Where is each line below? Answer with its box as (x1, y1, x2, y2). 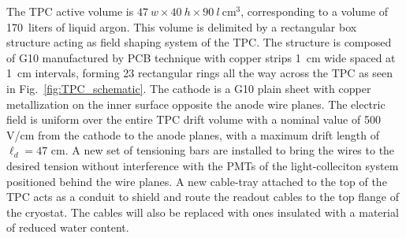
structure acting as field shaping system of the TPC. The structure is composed (6, 34, 392, 50)
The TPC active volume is (6, 3, 134, 19)
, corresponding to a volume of (240, 3, 389, 19)
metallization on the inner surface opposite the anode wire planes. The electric (6, 95, 386, 112)
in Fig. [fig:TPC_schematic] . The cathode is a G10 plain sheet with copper (6, 80, 371, 96)
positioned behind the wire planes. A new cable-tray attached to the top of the (6, 173, 387, 189)
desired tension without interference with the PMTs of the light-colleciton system (6, 157, 399, 173)
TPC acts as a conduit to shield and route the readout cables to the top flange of (6, 188, 399, 205)
